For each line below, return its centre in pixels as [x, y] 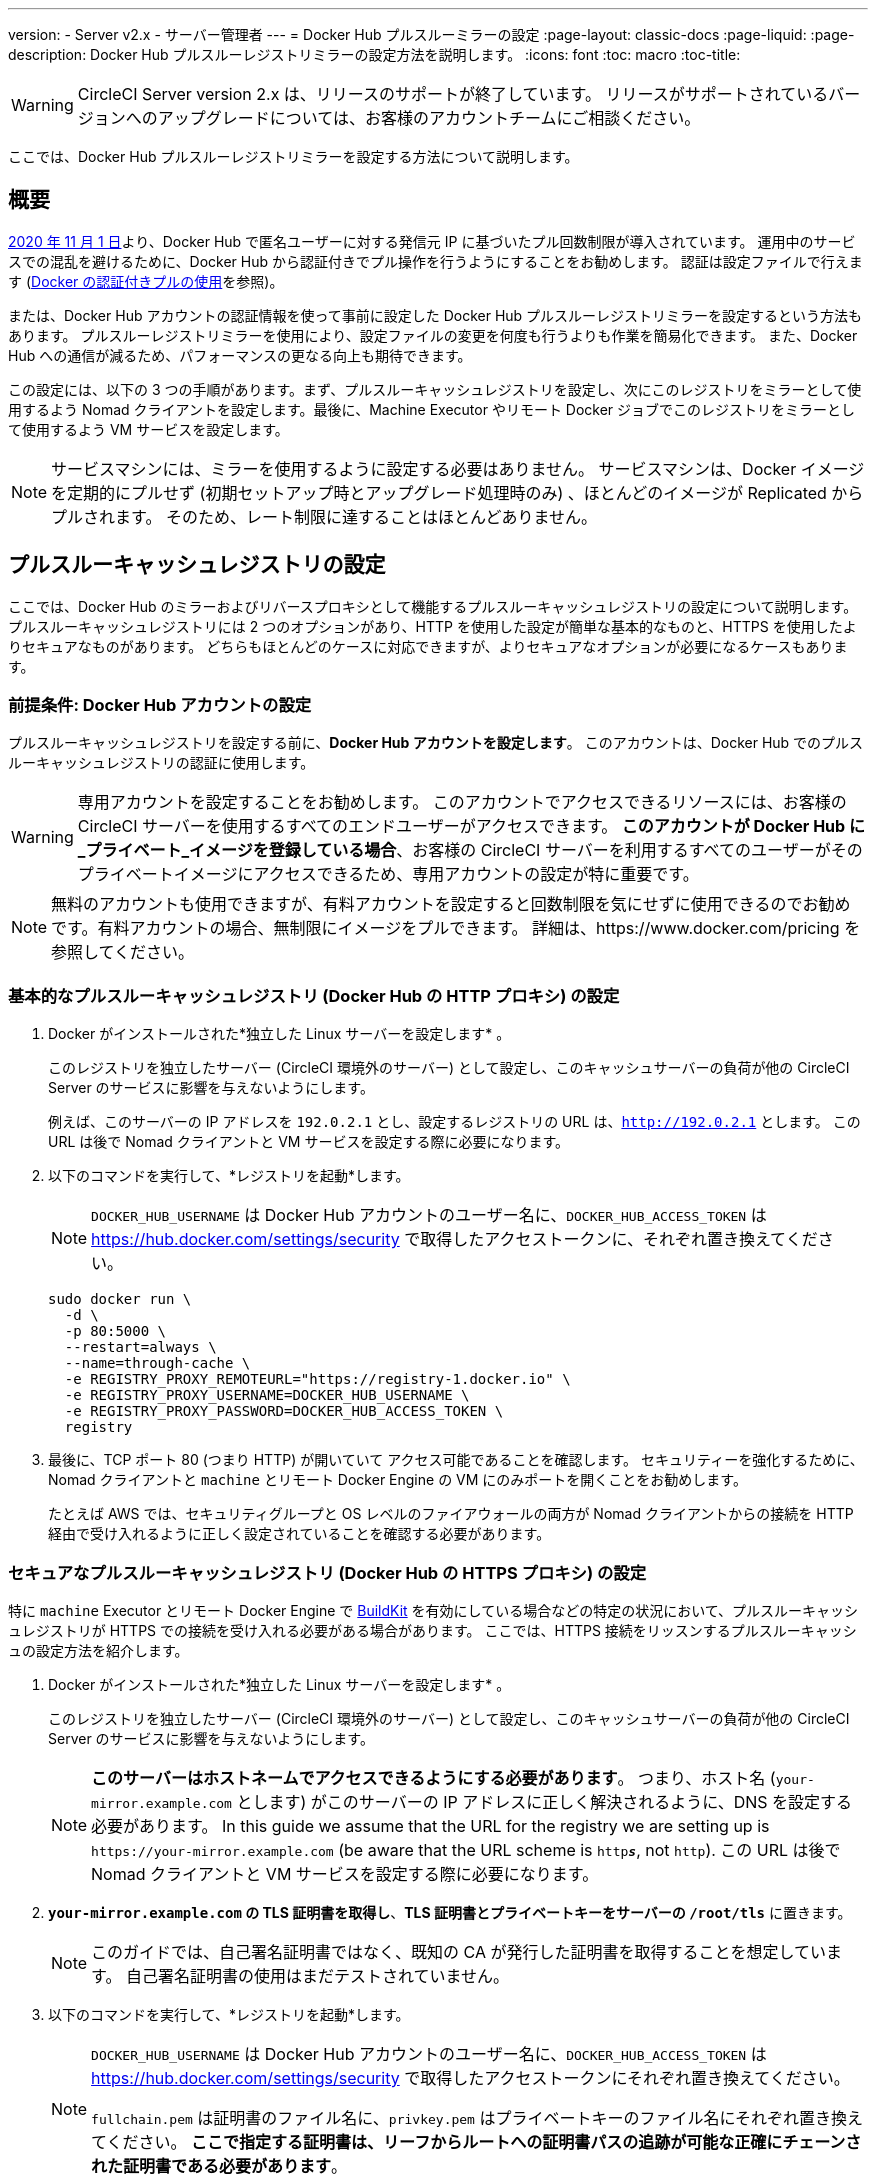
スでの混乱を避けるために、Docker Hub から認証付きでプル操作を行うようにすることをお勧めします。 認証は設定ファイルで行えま [435, 261]
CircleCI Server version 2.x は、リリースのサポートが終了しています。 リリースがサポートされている [453, 94]
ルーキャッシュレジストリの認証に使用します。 [161, 763]
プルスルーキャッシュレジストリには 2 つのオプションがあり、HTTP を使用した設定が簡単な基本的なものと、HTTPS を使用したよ [432, 626]
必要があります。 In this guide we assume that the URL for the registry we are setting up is [430, 1825]
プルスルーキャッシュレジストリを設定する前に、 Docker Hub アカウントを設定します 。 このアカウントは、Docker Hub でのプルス [436, 743]
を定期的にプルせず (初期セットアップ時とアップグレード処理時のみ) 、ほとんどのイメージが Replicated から [457, 492]
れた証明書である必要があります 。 [219, 2165]
